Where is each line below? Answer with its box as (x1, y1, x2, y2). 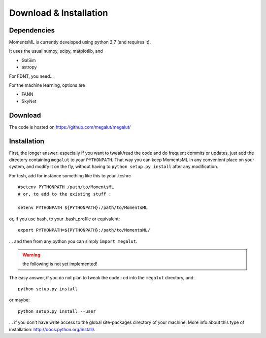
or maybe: (9, 297, 30, 303)
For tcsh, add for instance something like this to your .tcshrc (9, 172, 132, 178)
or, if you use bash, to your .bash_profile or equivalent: (9, 216, 120, 222)
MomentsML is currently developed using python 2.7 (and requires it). (9, 39, 151, 45)
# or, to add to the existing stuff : (18, 191, 112, 197)
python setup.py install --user (18, 308, 96, 314)
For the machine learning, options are (9, 82, 85, 88)
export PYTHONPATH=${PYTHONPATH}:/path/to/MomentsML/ (18, 227, 150, 233)
